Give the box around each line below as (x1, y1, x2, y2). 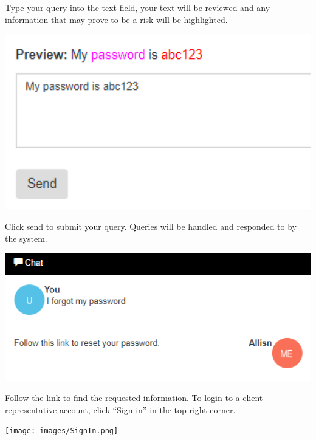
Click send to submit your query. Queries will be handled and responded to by (5, 220, 297, 233)
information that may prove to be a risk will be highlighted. (5, 13, 228, 26)
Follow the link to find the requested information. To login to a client (5, 391, 263, 404)
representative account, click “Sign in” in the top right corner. (5, 403, 236, 416)
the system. (5, 232, 47, 244)
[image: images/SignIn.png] (5, 427, 118, 436)
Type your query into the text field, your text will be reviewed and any (5, 1, 270, 13)
